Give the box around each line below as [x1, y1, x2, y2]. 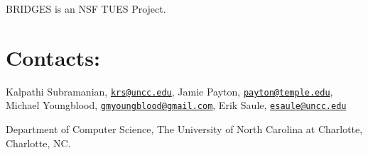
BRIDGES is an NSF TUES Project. [6, 1, 166, 16]
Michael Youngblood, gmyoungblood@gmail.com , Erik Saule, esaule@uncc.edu [6, 98, 347, 113]
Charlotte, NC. [6, 135, 71, 150]
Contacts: [6, 42, 101, 71]
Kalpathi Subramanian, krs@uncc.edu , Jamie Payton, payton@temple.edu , [6, 84, 333, 98]
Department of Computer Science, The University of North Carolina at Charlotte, [6, 122, 363, 137]
